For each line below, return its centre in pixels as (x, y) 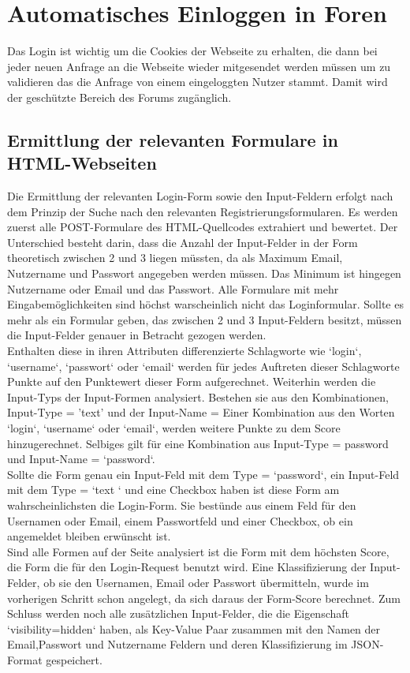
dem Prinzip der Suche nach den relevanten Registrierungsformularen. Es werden (203, 211)
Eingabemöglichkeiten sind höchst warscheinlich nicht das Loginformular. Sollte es (205, 304)
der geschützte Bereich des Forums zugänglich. (119, 97)
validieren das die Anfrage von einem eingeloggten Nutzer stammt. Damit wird (198, 82)
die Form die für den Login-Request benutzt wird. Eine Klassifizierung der (187, 567)
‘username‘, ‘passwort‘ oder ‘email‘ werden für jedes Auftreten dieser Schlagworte (203, 366)
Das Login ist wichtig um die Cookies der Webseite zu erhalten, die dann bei (192, 51)
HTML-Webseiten (82, 163)
